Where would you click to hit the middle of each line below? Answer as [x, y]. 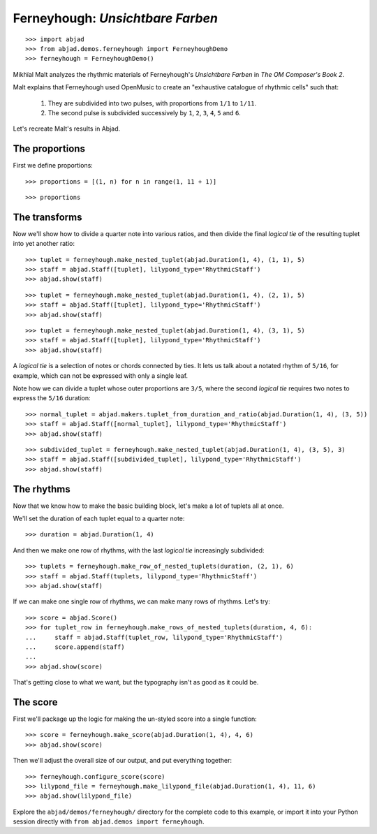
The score [36, 702]
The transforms [47, 217]
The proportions [49, 149]
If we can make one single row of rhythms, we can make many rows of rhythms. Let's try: [141, 601]
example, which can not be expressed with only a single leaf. [101, 375]
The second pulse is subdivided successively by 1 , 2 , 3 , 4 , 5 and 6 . [144, 112]
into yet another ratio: [44, 244]
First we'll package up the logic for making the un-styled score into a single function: [135, 719]
